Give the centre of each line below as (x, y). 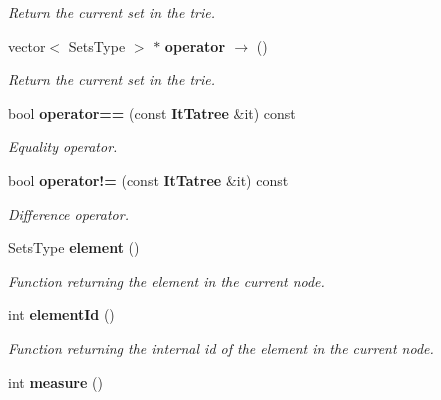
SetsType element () (74, 247)
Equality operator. (63, 146)
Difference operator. (68, 213)
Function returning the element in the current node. (166, 280)
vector (27, 45)
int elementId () (61, 314)
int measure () (55, 381)
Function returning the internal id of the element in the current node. (221, 347)
